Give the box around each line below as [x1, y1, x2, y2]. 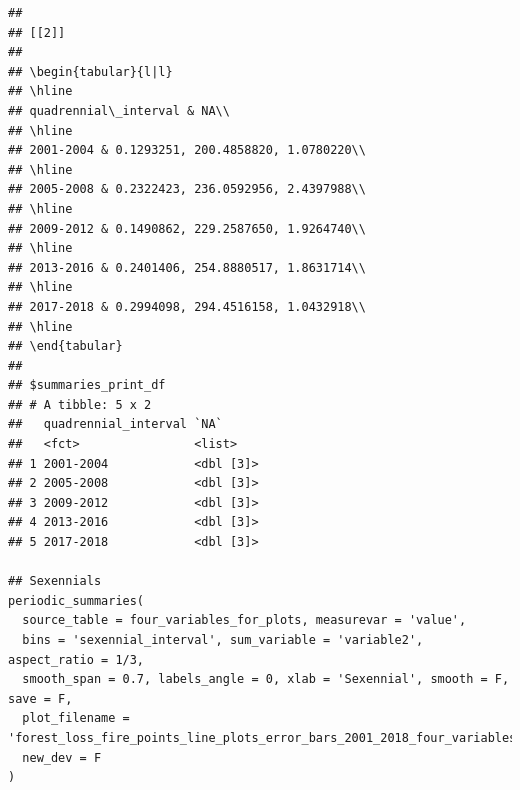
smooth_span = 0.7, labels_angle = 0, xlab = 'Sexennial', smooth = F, [22, 672, 510, 687]
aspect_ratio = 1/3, [8, 652, 145, 667]
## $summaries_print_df [8, 378, 166, 393]
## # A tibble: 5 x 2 [8, 397, 152, 412]
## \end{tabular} [8, 339, 123, 354]
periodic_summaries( [8, 593, 145, 608]
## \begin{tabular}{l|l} [8, 64, 173, 79]
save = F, [8, 691, 73, 706]
